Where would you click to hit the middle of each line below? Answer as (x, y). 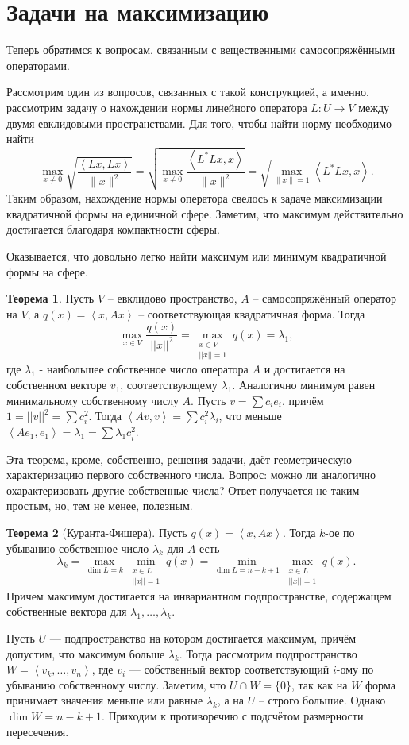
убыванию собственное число (78, 548)
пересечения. (38, 731)
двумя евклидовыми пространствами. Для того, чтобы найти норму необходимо (199, 123)
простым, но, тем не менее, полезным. (100, 506)
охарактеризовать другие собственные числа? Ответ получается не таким (183, 490)
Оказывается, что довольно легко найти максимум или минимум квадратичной (197, 255)
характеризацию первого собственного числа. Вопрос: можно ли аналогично (191, 475)
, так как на (320, 684)
